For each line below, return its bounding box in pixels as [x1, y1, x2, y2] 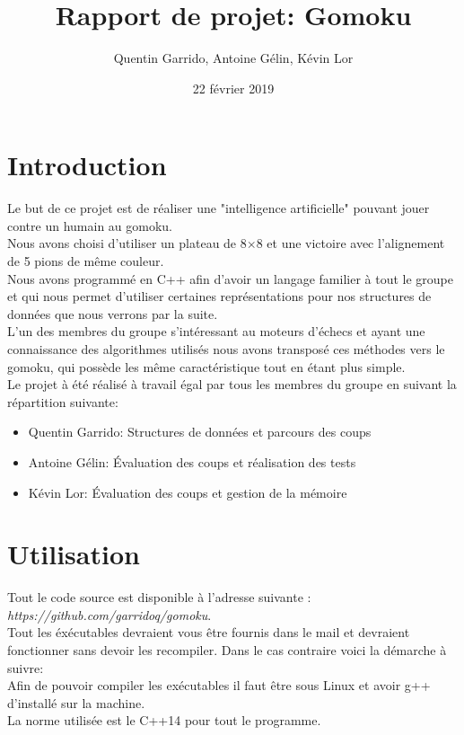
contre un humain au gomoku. [7, 216, 173, 235]
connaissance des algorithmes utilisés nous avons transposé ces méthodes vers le [7, 340, 445, 358]
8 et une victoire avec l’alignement [256, 234, 445, 252]
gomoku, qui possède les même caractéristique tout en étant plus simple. [7, 357, 406, 376]
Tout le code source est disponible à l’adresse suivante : [7, 588, 311, 607]
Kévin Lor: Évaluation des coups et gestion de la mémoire [28, 483, 347, 501]
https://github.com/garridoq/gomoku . [7, 605, 212, 624]
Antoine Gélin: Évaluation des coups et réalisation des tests [28, 452, 356, 471]
